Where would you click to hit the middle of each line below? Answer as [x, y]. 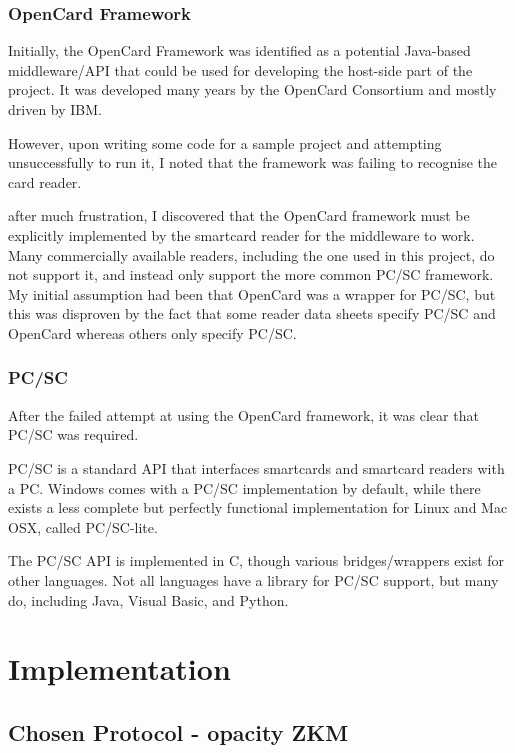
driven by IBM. [55, 109]
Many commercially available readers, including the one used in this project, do [251, 254]
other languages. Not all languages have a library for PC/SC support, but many [253, 579]
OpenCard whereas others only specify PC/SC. [152, 332]
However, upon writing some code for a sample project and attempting [225, 142]
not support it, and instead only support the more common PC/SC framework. [251, 274]
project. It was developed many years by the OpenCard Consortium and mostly [252, 89]
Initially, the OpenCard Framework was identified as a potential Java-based [239, 50]
